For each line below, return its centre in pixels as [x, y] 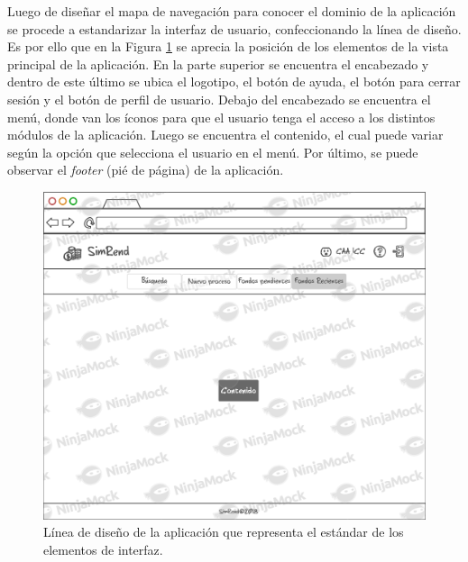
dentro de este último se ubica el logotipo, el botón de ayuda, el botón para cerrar [234, 82]
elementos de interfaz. [103, 550]
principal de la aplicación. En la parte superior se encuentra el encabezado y [218, 63]
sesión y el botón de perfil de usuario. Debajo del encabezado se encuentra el [219, 99]
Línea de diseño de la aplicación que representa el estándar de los [224, 532]
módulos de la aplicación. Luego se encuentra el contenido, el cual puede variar [225, 135]
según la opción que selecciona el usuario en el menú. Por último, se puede [213, 152]
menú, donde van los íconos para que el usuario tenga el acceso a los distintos [221, 117]
